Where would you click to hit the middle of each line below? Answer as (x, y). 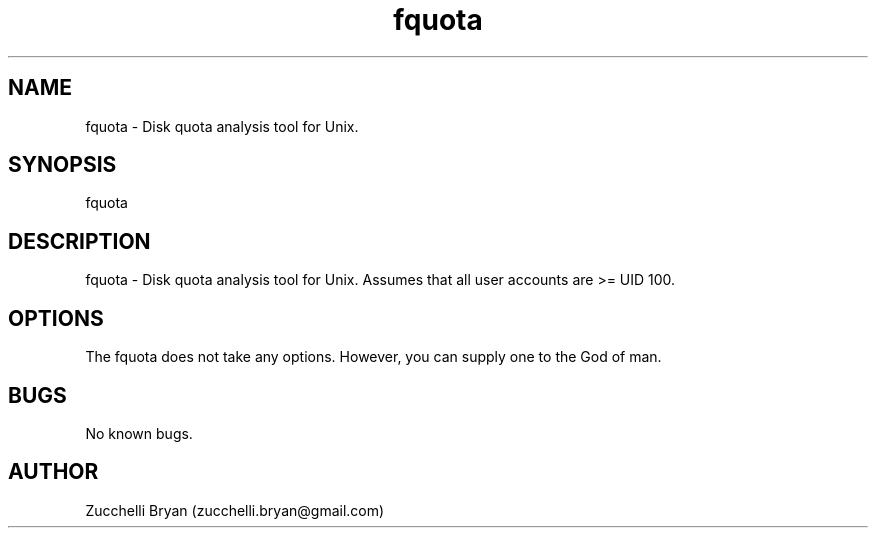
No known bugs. (139, 433)
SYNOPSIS (62, 165)
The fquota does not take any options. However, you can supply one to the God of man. (373, 357)
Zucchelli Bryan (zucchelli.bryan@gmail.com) (235, 510)
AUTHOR (53, 472)
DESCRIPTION (79, 241)
